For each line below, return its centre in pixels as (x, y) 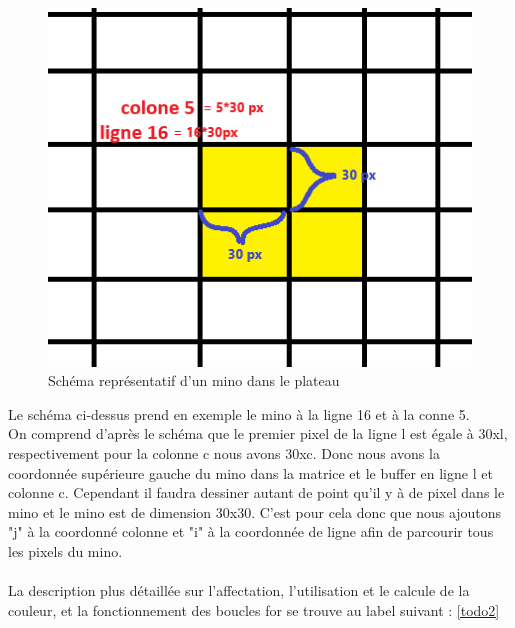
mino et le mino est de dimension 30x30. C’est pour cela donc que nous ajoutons (255, 511)
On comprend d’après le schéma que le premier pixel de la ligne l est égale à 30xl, (258, 433)
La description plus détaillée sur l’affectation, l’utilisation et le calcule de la (239, 590)
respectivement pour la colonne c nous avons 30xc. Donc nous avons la (224, 452)
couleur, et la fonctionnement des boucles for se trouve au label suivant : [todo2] (254, 609)
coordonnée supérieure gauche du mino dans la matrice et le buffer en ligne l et (250, 472)
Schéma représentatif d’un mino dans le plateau (194, 380)
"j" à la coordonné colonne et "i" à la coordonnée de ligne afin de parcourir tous (251, 531)
